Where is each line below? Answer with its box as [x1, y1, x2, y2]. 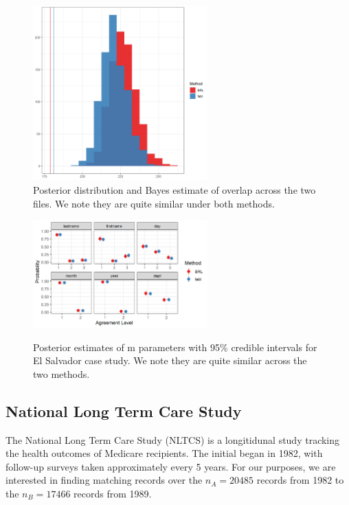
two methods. [33, 366, 90, 381]
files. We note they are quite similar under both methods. [33, 196, 275, 210]
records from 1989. [74, 486, 152, 501]
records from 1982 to [256, 473, 344, 487]
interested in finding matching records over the [5, 473, 203, 487]
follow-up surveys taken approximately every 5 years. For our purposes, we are [5, 459, 336, 473]
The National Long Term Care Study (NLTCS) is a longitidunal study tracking [5, 432, 340, 447]
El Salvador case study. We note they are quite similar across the [33, 353, 307, 368]
